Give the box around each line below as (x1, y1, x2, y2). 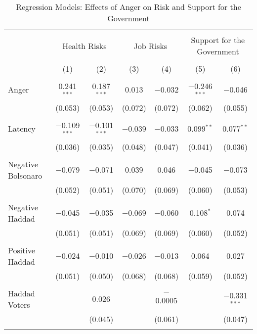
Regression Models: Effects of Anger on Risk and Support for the (16, 1, 241, 12)
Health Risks (62, 40, 107, 51)
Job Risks (133, 40, 168, 51)
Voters (8, 298, 30, 310)
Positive (8, 244, 35, 256)
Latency (8, 123, 36, 135)
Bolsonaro (8, 169, 43, 181)
